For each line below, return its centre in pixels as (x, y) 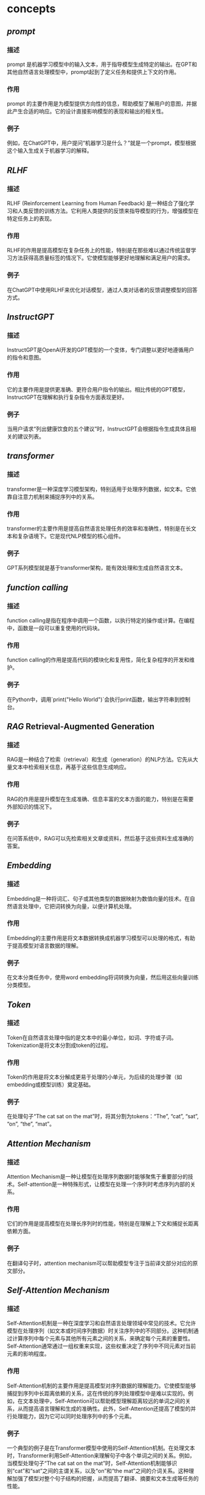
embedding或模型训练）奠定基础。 (50, 1085)
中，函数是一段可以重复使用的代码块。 (55, 628)
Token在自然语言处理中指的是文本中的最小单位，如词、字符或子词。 (92, 1038)
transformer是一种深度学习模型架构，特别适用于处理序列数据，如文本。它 (99, 489)
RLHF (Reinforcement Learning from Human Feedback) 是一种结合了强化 (98, 203)
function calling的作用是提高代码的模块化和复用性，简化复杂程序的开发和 (98, 660)
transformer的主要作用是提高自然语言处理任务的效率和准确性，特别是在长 (99, 529)
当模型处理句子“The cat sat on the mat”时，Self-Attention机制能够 (89, 1463)
